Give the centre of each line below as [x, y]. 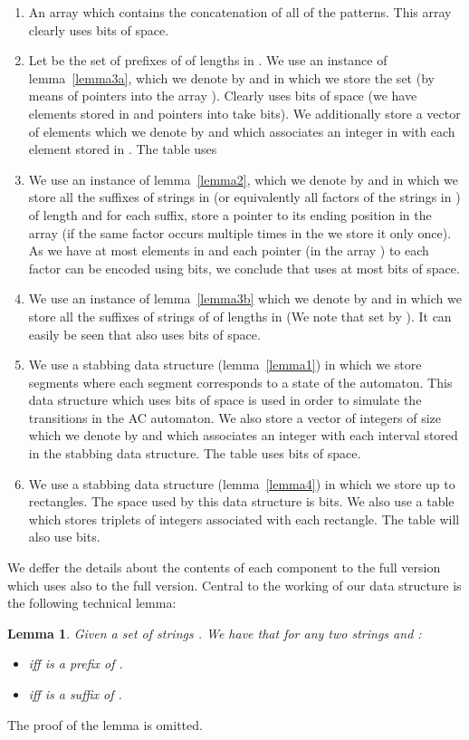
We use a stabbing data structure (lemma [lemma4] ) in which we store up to [242, 483]
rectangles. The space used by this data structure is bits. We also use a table [241, 501]
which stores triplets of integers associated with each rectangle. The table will [244, 519]
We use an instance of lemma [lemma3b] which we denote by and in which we [245, 298]
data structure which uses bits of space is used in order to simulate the [225, 400]
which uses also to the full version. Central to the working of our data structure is [234, 585]
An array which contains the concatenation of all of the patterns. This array [240, 12]
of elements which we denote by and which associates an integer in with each [242, 131]
